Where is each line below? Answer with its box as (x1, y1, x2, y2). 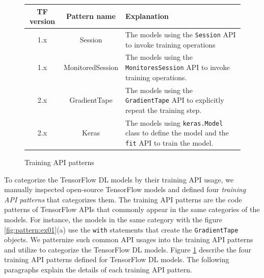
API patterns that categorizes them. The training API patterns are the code (4, 194, 242, 204)
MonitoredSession (63, 62, 119, 73)
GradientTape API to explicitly (125, 95, 224, 105)
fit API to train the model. (125, 137, 214, 148)
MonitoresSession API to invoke (125, 62, 230, 73)
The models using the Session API (125, 29, 236, 39)
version (30, 16, 55, 27)
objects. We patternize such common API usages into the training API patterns (4, 234, 253, 245)
